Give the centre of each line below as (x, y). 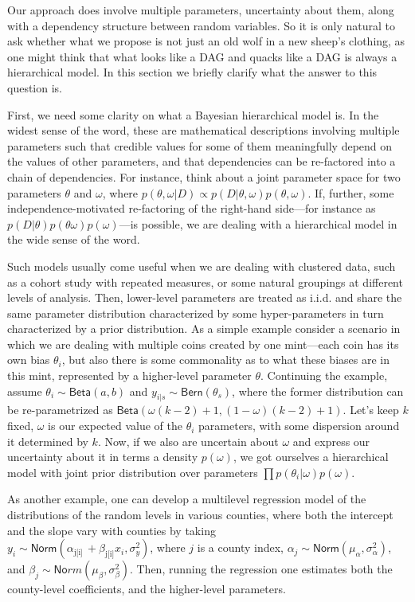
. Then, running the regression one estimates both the (261, 569)
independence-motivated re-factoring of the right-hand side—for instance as (192, 208)
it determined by (48, 441)
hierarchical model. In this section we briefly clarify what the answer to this (192, 72)
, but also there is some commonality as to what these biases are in (225, 360)
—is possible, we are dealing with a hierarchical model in (258, 223)
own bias (29, 360)
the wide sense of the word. (74, 239)
